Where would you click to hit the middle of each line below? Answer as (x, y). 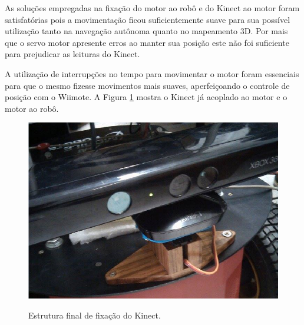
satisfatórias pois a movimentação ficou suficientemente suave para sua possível (148, 19)
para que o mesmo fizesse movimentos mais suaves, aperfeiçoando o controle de (147, 85)
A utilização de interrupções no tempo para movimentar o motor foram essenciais (152, 73)
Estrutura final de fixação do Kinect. (95, 315)
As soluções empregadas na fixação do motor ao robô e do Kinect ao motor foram (152, 8)
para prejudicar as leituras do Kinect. (72, 54)
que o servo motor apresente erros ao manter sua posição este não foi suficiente (147, 42)
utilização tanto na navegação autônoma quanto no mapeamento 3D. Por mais (146, 31)
